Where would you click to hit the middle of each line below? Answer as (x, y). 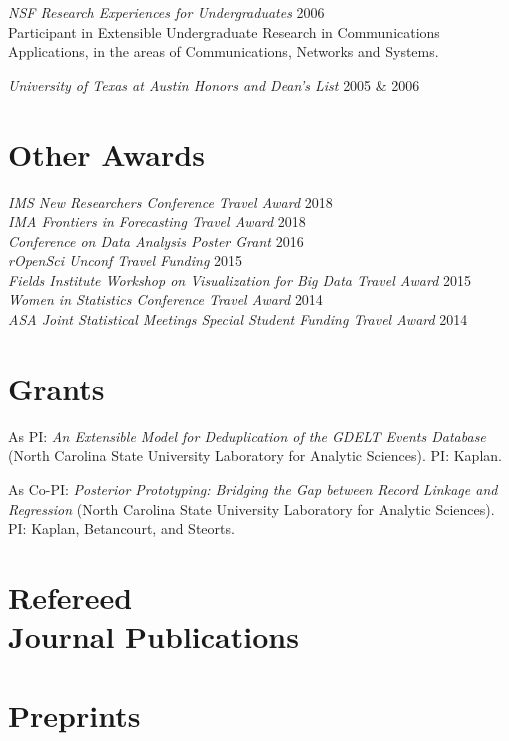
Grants (56, 387)
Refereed (70, 596)
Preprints (74, 714)
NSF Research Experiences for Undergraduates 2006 (166, 12)
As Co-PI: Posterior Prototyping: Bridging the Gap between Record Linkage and (253, 488)
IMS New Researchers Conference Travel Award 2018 (170, 201)
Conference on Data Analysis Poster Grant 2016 (156, 240)
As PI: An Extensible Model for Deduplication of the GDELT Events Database (247, 435)
